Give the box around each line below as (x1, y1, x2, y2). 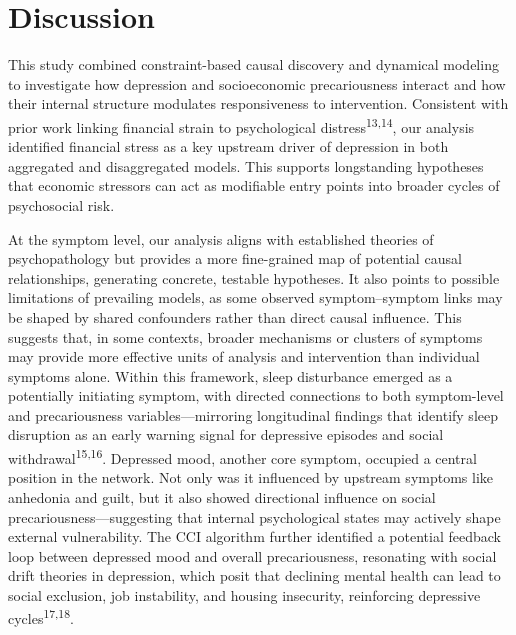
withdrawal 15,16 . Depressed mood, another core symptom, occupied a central (8, 445, 477, 468)
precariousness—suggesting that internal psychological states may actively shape (8, 506, 501, 527)
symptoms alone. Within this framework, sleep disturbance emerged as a (8, 365, 453, 386)
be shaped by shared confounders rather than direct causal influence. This (8, 306, 462, 327)
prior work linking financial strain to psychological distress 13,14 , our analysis (8, 113, 475, 137)
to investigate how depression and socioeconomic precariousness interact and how (8, 73, 506, 94)
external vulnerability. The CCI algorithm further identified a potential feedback (8, 526, 501, 547)
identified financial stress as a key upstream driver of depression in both (8, 136, 449, 157)
